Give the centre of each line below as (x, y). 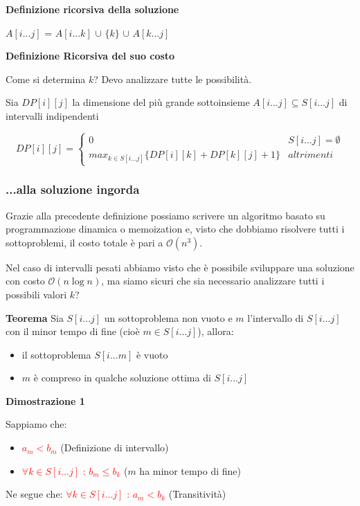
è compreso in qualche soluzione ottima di (122, 378)
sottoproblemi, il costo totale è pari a (84, 242)
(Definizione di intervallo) (115, 448)
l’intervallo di (276, 317)
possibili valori (36, 294)
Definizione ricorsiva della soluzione (92, 9)
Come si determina (46, 79)
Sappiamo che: (36, 424)
